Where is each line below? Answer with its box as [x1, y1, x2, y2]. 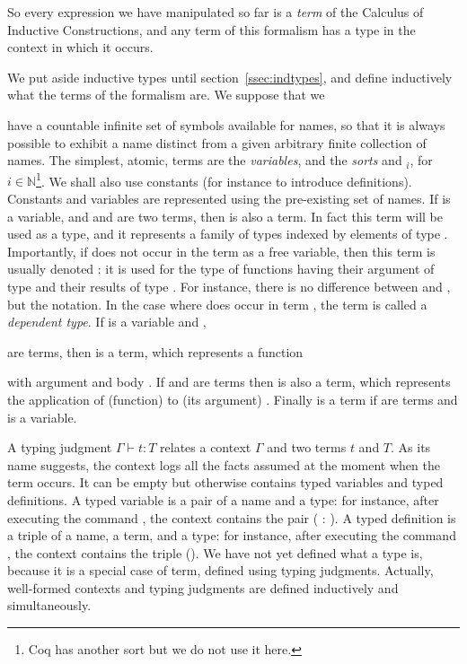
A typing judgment [7, 438, 112, 457]
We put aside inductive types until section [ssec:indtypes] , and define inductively [7, 67, 453, 86]
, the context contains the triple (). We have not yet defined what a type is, [7, 543, 423, 562]
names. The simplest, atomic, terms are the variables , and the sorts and [7, 151, 402, 170]
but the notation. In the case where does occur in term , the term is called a [7, 294, 427, 313]
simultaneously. [7, 596, 92, 615]
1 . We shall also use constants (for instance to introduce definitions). [36, 169, 412, 190]
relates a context [160, 438, 251, 457]
